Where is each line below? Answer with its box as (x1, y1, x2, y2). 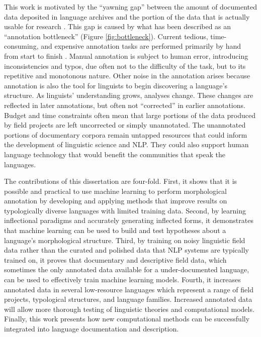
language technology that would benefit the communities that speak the (4, 149, 225, 159)
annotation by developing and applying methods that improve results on (4, 195, 227, 206)
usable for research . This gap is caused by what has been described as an (4, 21, 231, 32)
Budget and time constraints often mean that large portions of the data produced (4, 109, 255, 120)
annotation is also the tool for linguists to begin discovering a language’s (4, 80, 227, 90)
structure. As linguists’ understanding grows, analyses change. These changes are (4, 90, 253, 100)
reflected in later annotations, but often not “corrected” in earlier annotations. (4, 99, 245, 110)
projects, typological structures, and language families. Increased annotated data (4, 294, 252, 304)
